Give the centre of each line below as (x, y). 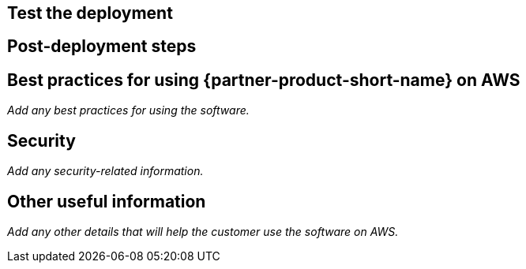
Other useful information (107, 201)
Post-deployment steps (102, 47)
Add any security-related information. (105, 171)
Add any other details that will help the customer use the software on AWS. (203, 231)
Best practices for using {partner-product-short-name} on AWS (264, 80)
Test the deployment (90, 13)
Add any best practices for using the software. (128, 110)
